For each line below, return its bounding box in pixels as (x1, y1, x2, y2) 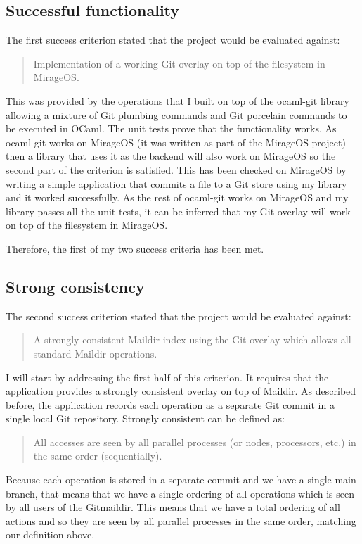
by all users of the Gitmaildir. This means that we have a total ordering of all (6, 500, 340, 514)
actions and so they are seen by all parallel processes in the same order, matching (6, 513, 356, 528)
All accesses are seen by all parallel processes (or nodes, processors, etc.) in (33, 434, 356, 449)
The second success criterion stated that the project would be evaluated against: (6, 308, 351, 323)
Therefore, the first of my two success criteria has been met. (6, 241, 264, 255)
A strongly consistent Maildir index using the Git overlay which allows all (33, 332, 351, 347)
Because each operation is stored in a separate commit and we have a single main (6, 472, 356, 487)
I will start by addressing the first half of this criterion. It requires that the (6, 369, 329, 384)
